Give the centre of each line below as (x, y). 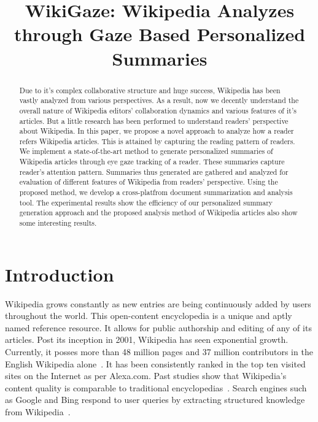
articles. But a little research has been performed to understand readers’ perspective (154, 121)
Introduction (60, 274)
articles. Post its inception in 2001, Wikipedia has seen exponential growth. (147, 340)
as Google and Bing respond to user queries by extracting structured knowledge (155, 400)
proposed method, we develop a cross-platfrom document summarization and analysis (156, 192)
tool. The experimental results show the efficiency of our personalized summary (146, 202)
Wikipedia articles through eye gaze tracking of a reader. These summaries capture (152, 162)
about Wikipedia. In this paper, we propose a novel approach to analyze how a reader (157, 131)
